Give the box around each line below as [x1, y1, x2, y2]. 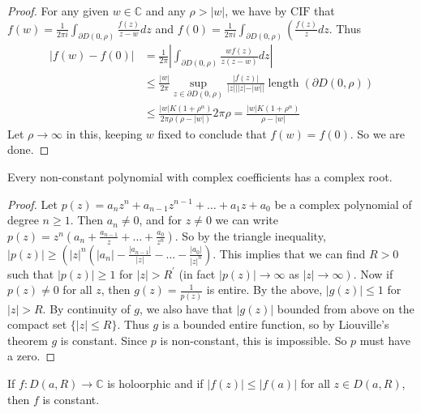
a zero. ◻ [7, 347, 56, 364]
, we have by [225, 2, 287, 19]
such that [7, 265, 54, 282]
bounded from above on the [277, 300, 415, 317]
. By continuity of [42, 300, 131, 317]
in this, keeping [66, 125, 143, 142]
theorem [7, 331, 48, 348]
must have [359, 331, 411, 348]
